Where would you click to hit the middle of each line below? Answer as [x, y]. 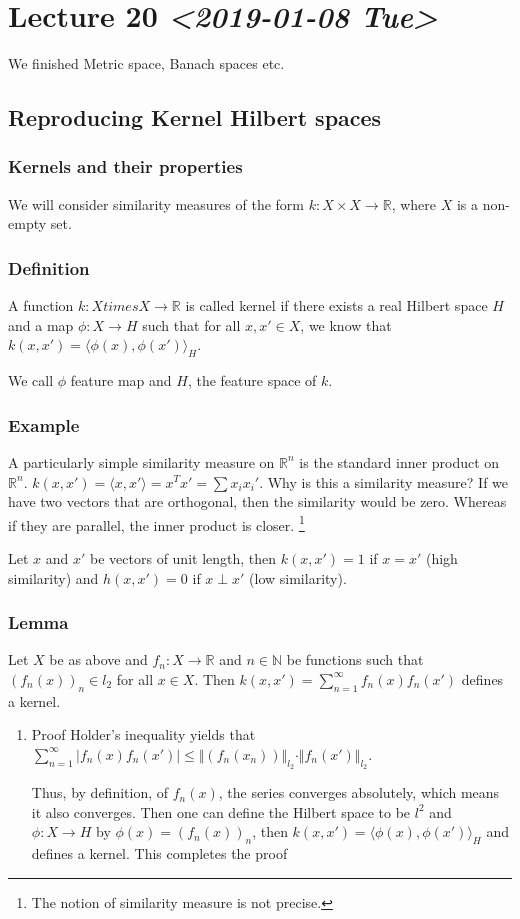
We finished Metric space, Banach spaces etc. [146, 63]
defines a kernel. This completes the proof [159, 853]
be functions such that [355, 659]
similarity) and [53, 577]
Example [44, 424]
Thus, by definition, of [100, 792]
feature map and [121, 380]
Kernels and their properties [125, 166]
